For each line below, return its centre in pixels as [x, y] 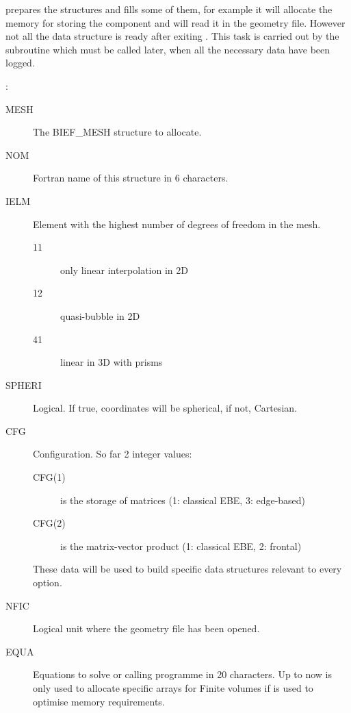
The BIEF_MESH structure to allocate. [117, 132]
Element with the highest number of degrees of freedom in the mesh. [177, 224]
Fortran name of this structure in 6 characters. [131, 178]
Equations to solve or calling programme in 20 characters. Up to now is [183, 674]
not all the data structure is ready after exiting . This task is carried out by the [172, 36]
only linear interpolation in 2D [124, 270]
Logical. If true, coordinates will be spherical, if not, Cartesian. [165, 408]
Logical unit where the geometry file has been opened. [146, 628]
